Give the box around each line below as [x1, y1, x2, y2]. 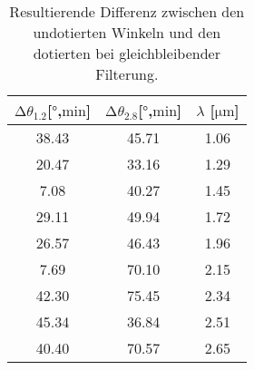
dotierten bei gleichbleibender [33, 43, 220, 63]
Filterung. [95, 63, 159, 84]
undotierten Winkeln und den [33, 22, 221, 43]
